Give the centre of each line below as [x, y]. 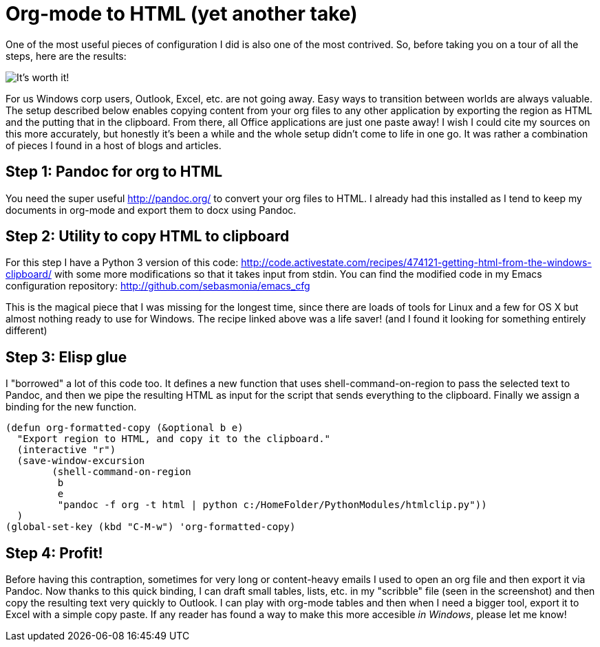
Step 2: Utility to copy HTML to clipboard [148, 237]
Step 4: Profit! [54, 553]
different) [26, 331]
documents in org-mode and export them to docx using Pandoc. [151, 210]
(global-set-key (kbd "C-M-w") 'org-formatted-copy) [151, 527]
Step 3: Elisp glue [66, 357]
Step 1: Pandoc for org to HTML [114, 172]
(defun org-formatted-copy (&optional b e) [125, 428]
